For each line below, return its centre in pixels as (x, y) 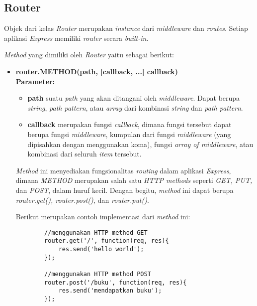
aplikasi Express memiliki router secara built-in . (76, 38)
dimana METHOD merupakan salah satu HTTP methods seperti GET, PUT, (134, 180)
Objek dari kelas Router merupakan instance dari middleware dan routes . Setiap (126, 28)
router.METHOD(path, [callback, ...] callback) (97, 71)
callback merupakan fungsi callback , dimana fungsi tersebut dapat (129, 124)
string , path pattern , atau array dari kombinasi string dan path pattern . (135, 107)
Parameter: (35, 81)
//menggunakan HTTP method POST (98, 274)
